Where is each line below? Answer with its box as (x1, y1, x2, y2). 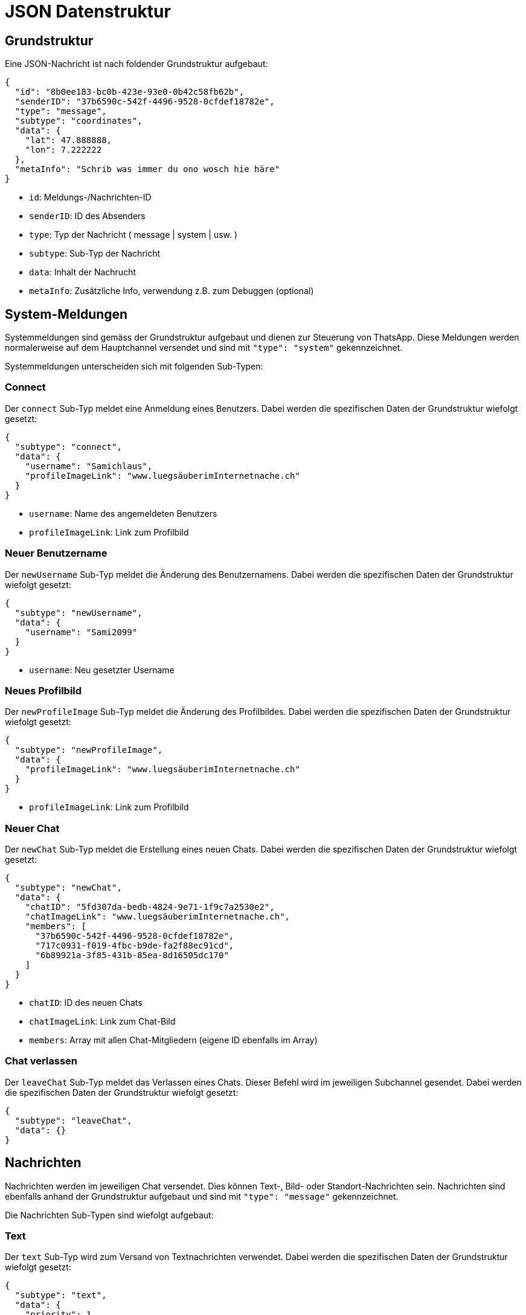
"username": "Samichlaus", (25, 461, 153, 471)
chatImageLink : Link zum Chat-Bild (29, 1016, 176, 1027)
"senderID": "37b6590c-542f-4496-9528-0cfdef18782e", (14, 97, 275, 107)
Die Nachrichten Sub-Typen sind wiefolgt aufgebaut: (5, 1209, 214, 1220)
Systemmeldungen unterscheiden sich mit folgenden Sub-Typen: (5, 361, 263, 372)
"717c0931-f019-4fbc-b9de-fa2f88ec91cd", (35, 941, 234, 951)
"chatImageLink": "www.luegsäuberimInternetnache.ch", (25, 912, 290, 922)
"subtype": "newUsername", (14, 607, 143, 618)
